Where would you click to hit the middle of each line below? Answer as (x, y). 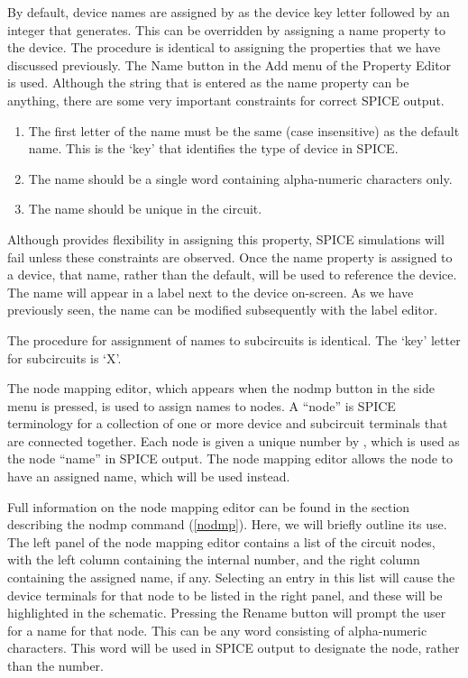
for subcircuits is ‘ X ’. (64, 357)
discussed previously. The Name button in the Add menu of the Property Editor (229, 64)
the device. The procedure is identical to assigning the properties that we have (224, 47)
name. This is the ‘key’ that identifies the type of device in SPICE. (213, 148)
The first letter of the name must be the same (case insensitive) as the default (244, 130)
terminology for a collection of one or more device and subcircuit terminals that (228, 423)
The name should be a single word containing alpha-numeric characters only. (240, 178)
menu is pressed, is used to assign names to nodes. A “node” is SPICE (202, 405)
